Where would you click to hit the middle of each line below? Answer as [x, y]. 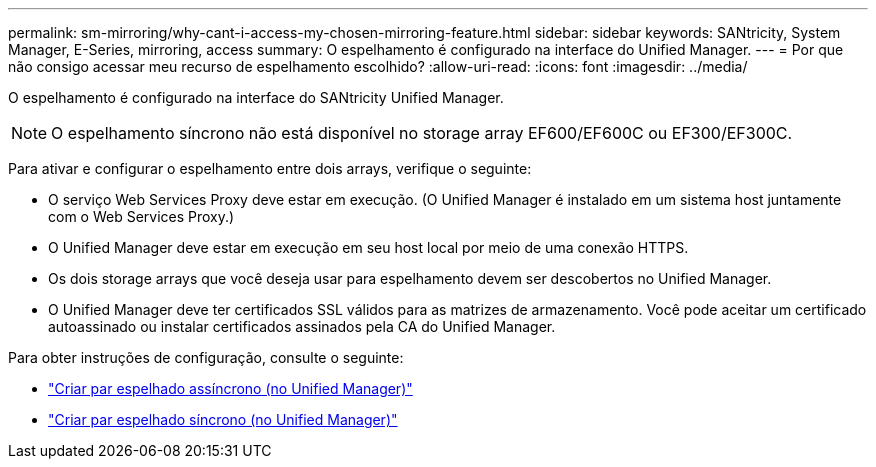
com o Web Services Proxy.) [141, 216]
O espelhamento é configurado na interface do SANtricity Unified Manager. [256, 97]
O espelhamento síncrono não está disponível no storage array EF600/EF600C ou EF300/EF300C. [422, 133]
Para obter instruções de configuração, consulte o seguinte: [206, 357]
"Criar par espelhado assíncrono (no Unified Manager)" [230, 388]
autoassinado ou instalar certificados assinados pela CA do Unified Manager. [302, 326]
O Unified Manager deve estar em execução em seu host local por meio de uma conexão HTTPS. [368, 247]
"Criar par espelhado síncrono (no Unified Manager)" [223, 419]
